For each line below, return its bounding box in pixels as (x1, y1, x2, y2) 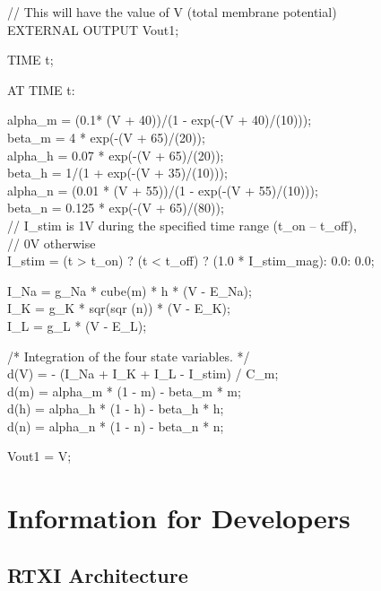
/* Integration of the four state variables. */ (7, 346, 250, 365)
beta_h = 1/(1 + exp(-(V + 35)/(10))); (7, 163, 228, 182)
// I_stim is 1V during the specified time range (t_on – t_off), (7, 215, 357, 234)
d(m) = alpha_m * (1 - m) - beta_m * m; (7, 381, 241, 400)
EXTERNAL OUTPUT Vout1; (7, 20, 179, 39)
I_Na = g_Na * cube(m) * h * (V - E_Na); (7, 281, 252, 300)
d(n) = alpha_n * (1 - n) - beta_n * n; (7, 416, 224, 435)
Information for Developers (7, 500, 351, 536)
